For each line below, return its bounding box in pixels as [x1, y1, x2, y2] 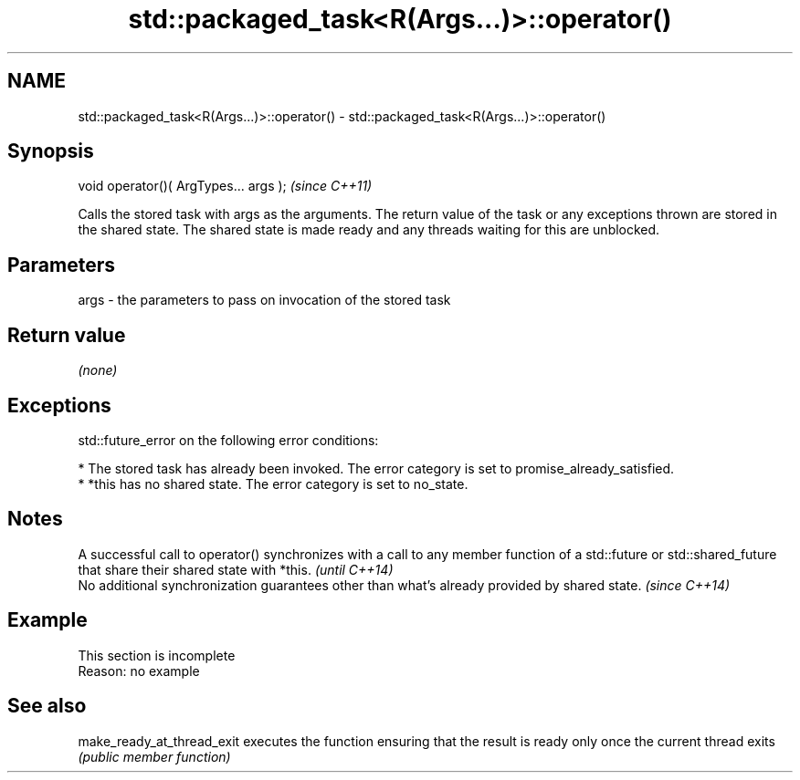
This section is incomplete [78, 647, 236, 663]
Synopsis [7, 140, 94, 163]
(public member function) [78, 748, 231, 764]
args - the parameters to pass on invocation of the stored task [78, 292, 451, 308]
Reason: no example [78, 662, 200, 679]
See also [7, 694, 87, 718]
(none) [78, 362, 118, 379]
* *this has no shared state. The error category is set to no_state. [78, 475, 468, 492]
